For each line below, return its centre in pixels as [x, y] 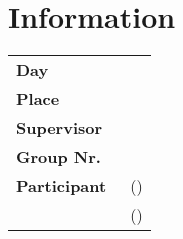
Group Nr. [58, 157]
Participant [61, 186]
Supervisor [59, 128]
